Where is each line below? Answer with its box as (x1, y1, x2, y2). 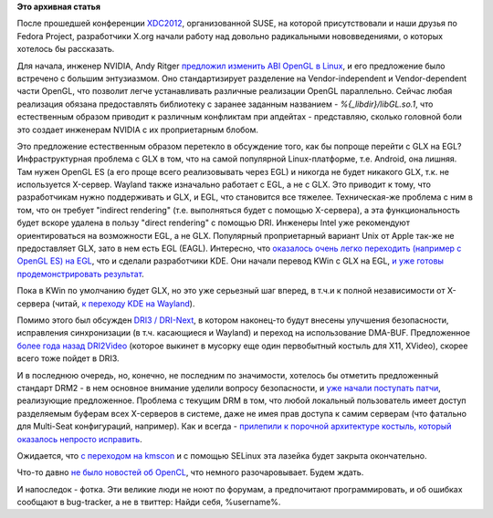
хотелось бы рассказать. (16, 44, 115, 55)
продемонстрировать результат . (16, 268, 145, 279)
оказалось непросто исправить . (16, 433, 142, 444)
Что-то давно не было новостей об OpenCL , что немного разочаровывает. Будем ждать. (16, 467, 364, 478)
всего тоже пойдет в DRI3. (16, 353, 120, 364)
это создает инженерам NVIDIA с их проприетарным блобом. (16, 124, 259, 135)
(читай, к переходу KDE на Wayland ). (51, 297, 195, 309)
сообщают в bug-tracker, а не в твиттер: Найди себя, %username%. (16, 497, 281, 508)
